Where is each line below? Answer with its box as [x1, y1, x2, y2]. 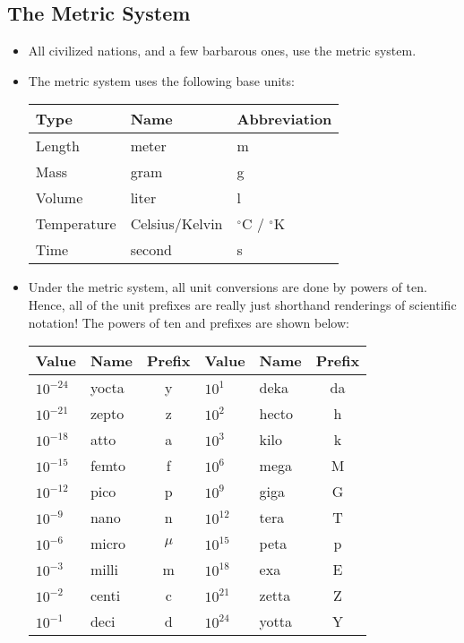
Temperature [35, 213, 116, 235]
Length [35, 135, 80, 157]
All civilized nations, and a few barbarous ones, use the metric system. [28, 41, 417, 60]
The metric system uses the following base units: [28, 71, 295, 90]
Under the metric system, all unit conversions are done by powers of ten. [28, 278, 427, 296]
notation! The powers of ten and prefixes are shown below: [28, 313, 349, 331]
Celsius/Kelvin [130, 213, 223, 235]
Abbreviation [236, 108, 332, 130]
